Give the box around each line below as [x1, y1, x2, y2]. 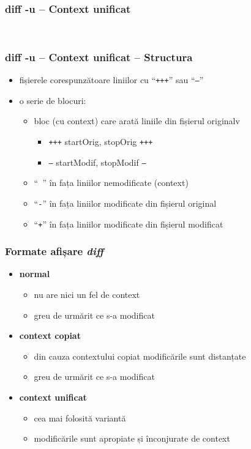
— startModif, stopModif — [48, 155, 146, 168]
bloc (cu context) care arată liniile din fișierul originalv [34, 114, 240, 127]
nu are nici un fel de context [34, 288, 140, 301]
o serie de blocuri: [19, 94, 86, 106]
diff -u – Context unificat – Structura [5, 49, 193, 64]
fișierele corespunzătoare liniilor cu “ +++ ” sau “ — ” [19, 73, 204, 86]
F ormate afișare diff [5, 243, 104, 259]
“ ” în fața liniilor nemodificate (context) [34, 176, 189, 189]
